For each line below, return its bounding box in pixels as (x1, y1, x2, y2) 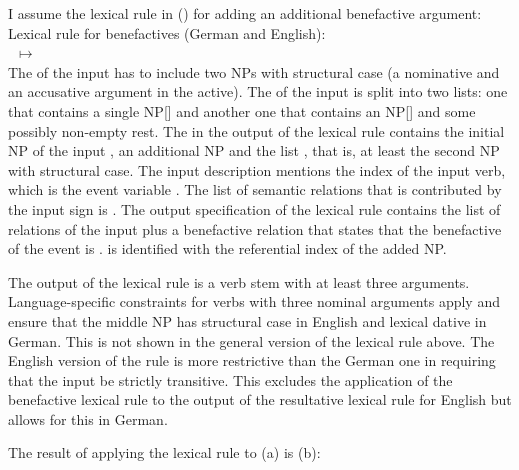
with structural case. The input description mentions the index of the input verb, (8, 159, 506, 180)
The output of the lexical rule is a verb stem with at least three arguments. (8, 271, 470, 292)
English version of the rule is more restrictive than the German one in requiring (8, 350, 496, 371)
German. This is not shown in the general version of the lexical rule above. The (8, 330, 495, 351)
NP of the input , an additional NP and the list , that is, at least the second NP (8, 140, 500, 161)
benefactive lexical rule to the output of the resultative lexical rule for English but (8, 389, 512, 410)
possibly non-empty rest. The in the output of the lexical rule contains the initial (8, 120, 505, 141)
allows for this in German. (8, 408, 168, 429)
